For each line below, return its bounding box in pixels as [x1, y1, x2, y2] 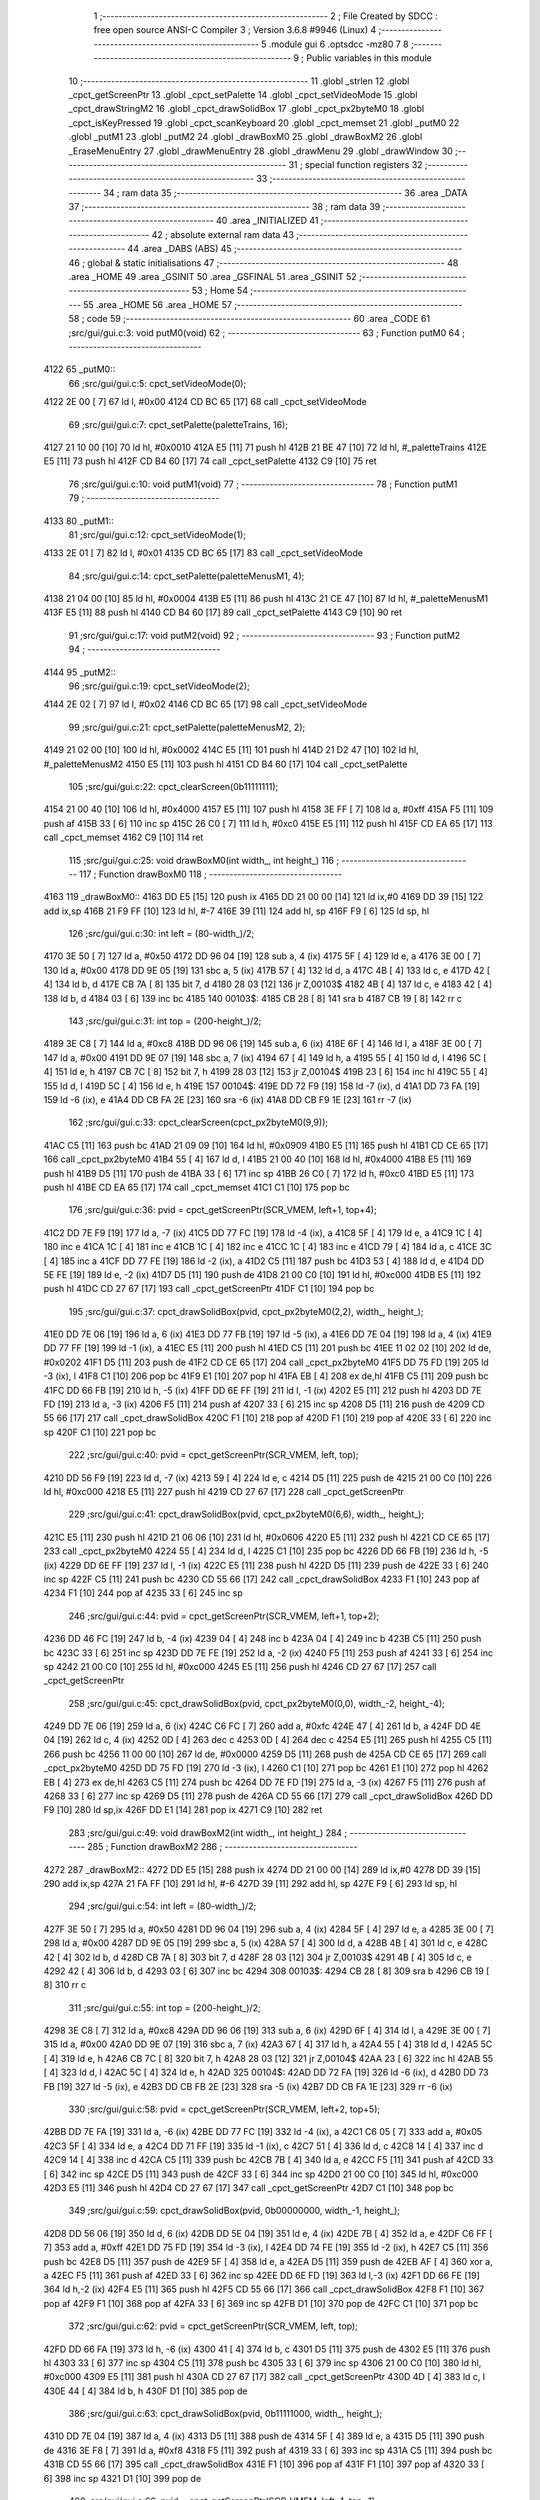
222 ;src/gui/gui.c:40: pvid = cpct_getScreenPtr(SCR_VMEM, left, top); [68, 1449, 359, 1461]
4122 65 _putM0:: [43, 363, 116, 375]
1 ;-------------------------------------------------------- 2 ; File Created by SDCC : [93, 10, 439, 22]
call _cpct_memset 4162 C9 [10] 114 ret [43, 831, 204, 844]
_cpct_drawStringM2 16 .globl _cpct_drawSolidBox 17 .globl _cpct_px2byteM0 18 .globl [68, 103, 425, 115]
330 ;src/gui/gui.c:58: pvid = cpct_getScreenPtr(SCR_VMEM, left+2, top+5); [68, 2103, 380, 2115]
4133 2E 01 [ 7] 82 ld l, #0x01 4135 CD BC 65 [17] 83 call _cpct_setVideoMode [43, 547, 364, 559]
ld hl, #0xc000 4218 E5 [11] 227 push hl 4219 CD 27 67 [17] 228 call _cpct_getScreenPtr [43, 1485, 404, 1497]
